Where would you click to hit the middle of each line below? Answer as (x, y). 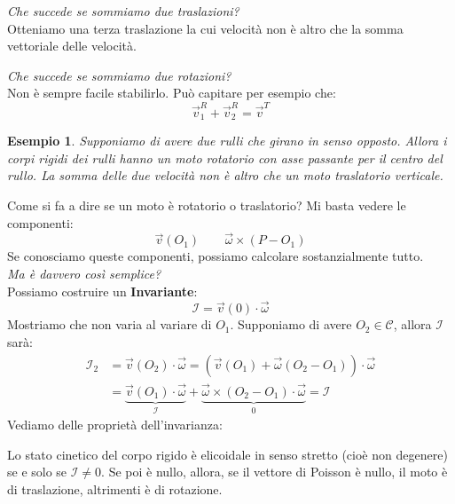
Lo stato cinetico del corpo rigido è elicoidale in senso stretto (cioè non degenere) (227, 454)
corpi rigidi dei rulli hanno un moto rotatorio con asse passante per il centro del (225, 157)
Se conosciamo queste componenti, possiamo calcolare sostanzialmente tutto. (216, 256)
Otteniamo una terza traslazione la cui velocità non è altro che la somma (205, 28)
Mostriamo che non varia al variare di (110, 324)
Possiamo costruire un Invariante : (102, 291)
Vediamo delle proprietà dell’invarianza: (115, 425)
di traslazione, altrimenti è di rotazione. (115, 489)
